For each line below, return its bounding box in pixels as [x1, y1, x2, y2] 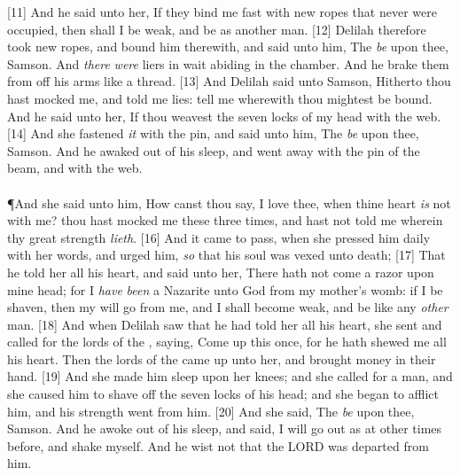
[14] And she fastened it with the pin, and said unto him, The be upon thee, [7, 124, 419, 143]
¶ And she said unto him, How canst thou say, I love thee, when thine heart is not [7, 193, 451, 212]
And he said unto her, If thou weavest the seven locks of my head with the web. [7, 106, 441, 125]
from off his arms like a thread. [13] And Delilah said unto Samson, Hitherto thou [7, 72, 451, 90]
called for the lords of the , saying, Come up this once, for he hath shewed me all [7, 332, 447, 351]
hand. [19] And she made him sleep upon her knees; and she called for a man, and [7, 367, 453, 385]
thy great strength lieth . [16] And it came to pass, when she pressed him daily [7, 228, 431, 246]
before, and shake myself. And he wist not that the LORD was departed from [7, 436, 429, 455]
